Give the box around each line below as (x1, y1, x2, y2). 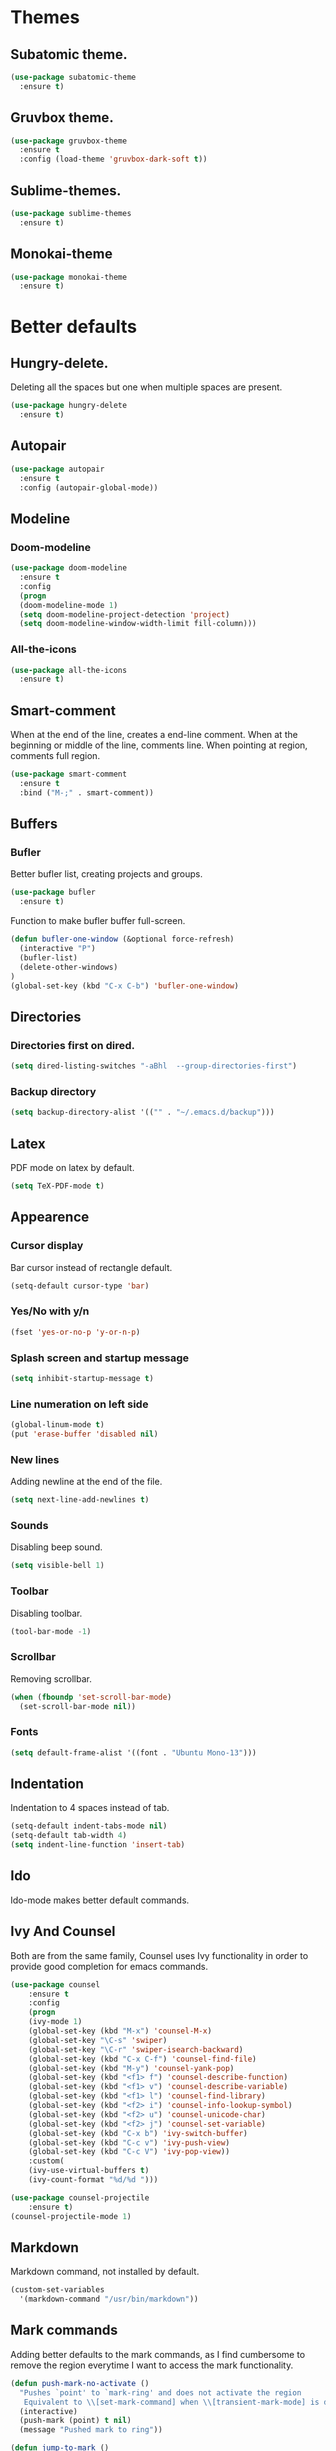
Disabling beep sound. (10, 1541, 103, 1553)
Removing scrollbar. (10, 1672, 93, 1685)
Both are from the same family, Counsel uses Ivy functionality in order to (10, 1949, 309, 1961)
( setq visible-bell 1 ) (10, 1561, 105, 1571)
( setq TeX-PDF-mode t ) (10, 1181, 105, 1191)
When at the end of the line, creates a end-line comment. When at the (10, 729, 298, 741)
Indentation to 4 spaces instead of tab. (10, 1802, 170, 1814)
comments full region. (10, 750, 101, 762)
